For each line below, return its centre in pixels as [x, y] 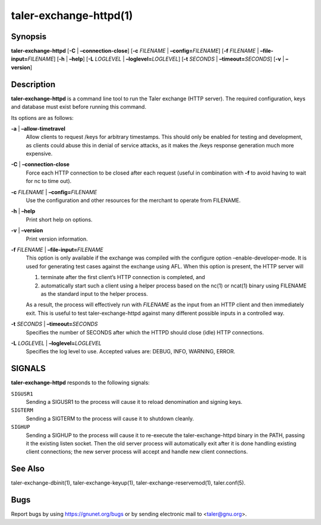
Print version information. [57, 239]
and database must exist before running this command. [79, 107]
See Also [28, 469]
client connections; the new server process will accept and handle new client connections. [137, 452]
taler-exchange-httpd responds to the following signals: [80, 382]
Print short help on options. [59, 219]
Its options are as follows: [42, 118]
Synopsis [29, 37]
